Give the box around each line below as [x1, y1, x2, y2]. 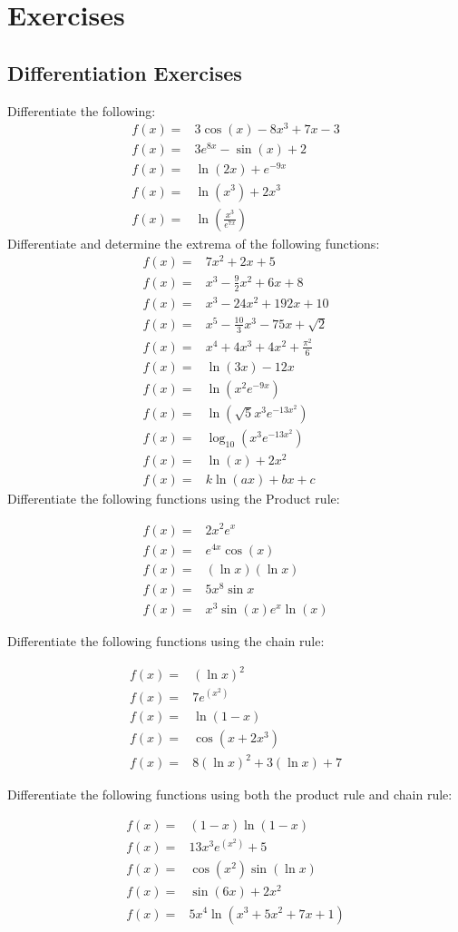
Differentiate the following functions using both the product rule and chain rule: [7, 785, 453, 804]
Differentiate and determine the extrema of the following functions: [7, 233, 380, 252]
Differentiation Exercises [7, 58, 242, 86]
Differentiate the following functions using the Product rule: [7, 488, 340, 507]
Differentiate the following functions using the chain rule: [7, 631, 325, 650]
